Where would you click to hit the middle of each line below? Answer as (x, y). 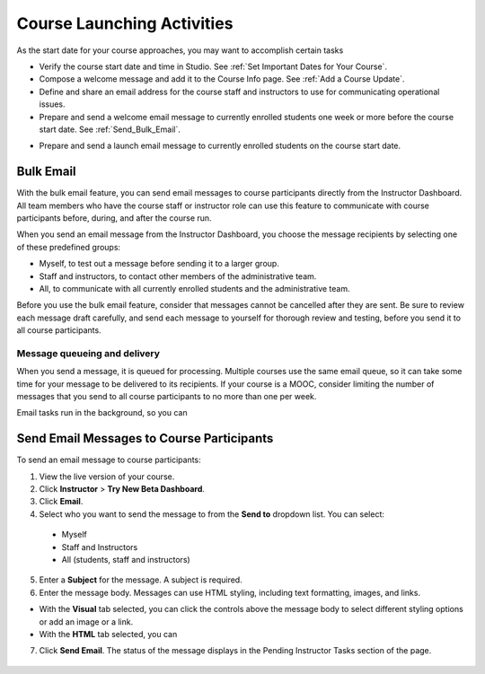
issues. (53, 104)
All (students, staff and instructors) (126, 560)
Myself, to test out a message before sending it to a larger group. (159, 264)
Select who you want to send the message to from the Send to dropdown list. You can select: (212, 514)
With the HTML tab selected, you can (108, 634)
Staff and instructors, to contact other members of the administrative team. (178, 276)
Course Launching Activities (125, 23)
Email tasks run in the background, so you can (102, 413)
